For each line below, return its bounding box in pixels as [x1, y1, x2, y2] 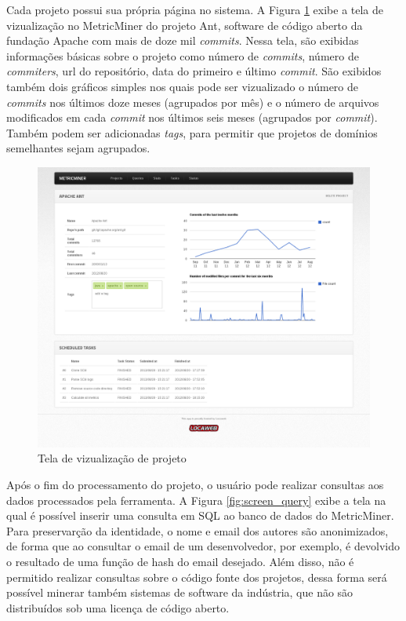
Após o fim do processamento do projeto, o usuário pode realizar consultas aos [6, 477, 384, 493]
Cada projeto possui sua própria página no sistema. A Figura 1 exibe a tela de [6, 2, 384, 17]
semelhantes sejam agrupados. [6, 140, 150, 156]
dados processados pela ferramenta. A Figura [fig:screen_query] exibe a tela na [6, 491, 386, 508]
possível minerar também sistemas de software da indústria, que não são [6, 584, 353, 601]
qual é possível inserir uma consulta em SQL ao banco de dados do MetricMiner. [6, 507, 394, 524]
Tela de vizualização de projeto [38, 450, 187, 466]
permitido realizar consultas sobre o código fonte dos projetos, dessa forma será [6, 568, 387, 585]
